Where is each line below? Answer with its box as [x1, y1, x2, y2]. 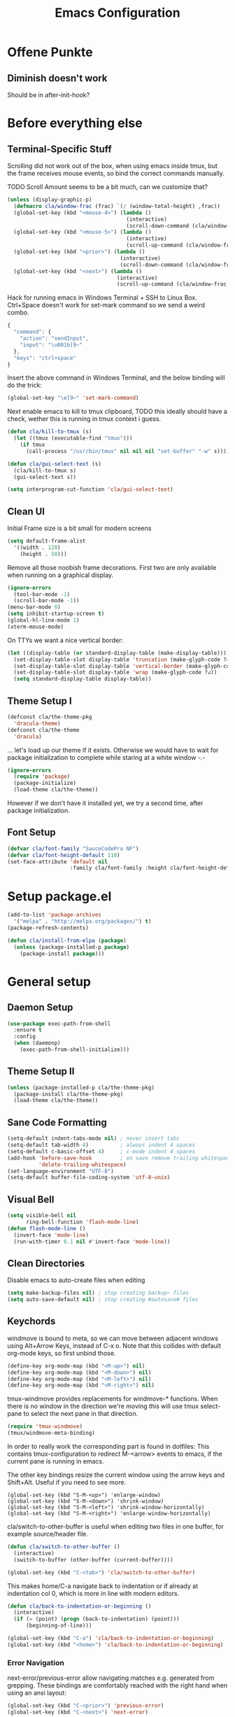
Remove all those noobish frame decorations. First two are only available [7, 563, 217, 571]
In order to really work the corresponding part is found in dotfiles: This [7, 1443, 210, 1451]
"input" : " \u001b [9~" [20, 341, 83, 348]
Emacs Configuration [55, 5, 180, 21]
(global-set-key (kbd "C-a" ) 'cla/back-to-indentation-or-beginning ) [7, 1635, 215, 1642]
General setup [7, 973, 91, 989]
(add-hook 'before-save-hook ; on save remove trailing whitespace [7, 1154, 233, 1162]
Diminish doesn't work [7, 72, 108, 84]
